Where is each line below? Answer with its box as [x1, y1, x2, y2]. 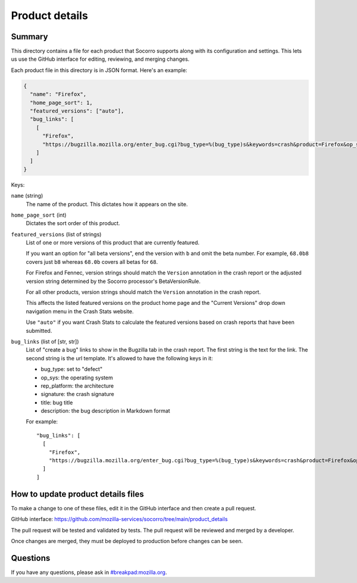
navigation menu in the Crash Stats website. [26, 307, 134, 315]
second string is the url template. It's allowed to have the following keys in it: [26, 354, 214, 361]
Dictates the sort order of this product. [26, 220, 120, 227]
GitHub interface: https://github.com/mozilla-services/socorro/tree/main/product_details [11, 516, 228, 523]
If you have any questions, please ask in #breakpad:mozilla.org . [11, 569, 167, 576]
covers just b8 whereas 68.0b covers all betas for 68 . [26, 258, 158, 265]
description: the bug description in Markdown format [40, 407, 171, 414]
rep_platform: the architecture [40, 382, 114, 389]
